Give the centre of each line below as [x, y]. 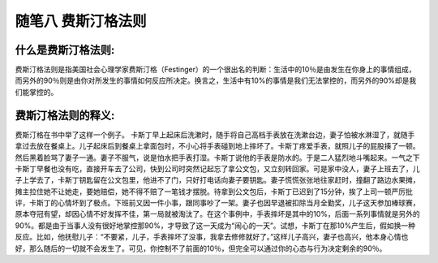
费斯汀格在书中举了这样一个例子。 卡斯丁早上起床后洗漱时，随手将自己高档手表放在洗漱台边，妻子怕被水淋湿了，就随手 [215, 135]
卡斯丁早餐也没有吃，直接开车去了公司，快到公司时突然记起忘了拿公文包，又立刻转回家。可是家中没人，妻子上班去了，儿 [217, 168]
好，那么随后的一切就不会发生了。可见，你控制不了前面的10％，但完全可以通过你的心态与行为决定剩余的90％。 [201, 248]
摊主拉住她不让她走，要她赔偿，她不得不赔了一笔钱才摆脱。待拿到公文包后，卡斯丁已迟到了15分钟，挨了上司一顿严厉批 [214, 192]
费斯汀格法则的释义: [65, 115]
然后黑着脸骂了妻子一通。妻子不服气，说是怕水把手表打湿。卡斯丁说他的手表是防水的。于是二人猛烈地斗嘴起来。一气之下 [217, 157]
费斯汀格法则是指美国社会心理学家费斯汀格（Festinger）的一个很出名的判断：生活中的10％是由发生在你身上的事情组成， [216, 70]
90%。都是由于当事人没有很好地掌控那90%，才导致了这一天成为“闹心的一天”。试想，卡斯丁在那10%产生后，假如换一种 [215, 225]
